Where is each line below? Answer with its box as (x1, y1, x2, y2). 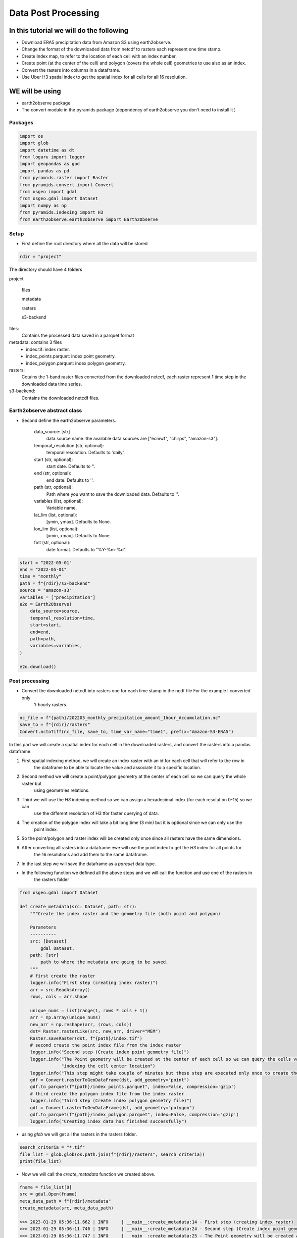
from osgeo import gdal (19, 189, 78, 194)
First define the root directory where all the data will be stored (21, 241, 148, 247)
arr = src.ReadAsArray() (30, 987, 91, 992)
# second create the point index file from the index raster (30, 1042, 182, 1048)
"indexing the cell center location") (61, 1063, 155, 1069)
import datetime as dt (19, 147, 75, 153)
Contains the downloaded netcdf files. (21, 395, 99, 401)
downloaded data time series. (21, 381, 82, 387)
